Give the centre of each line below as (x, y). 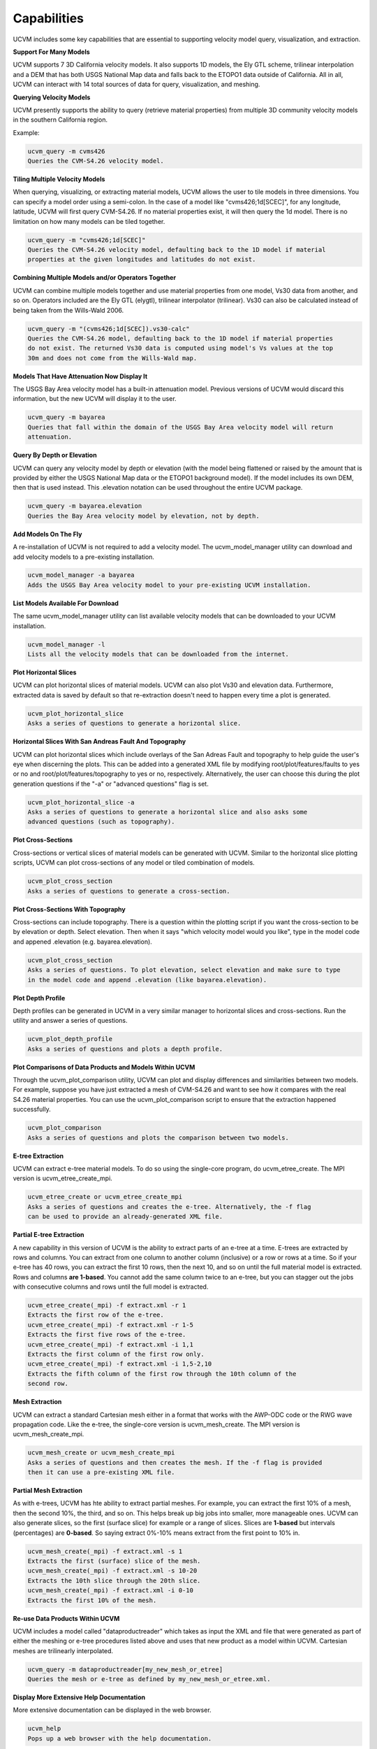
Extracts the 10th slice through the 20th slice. (114, 1580)
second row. (48, 1384)
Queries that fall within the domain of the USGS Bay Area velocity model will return (180, 427)
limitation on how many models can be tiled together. (89, 221)
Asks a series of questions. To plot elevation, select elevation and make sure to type (184, 970)
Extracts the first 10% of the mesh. (92, 1600)
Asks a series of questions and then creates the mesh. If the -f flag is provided (175, 1463)
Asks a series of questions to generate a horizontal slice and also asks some (168, 812)
